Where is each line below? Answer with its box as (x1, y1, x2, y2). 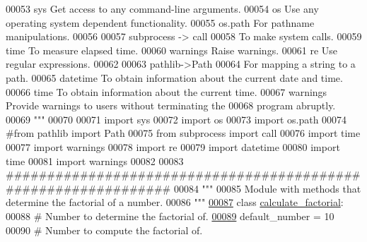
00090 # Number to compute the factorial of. (6, 222, 203, 237)
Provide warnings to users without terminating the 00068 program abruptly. (6, 98, 336, 113)
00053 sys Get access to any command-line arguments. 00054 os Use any (6, 1, 319, 16)
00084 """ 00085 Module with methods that (173, 181, 361, 195)
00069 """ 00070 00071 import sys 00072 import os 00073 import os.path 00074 (6, 111, 347, 126)
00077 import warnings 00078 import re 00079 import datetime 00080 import (6, 139, 340, 154)
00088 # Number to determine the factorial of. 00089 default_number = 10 (6, 208, 334, 223)
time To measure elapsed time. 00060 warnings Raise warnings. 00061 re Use (6, 42, 337, 57)
